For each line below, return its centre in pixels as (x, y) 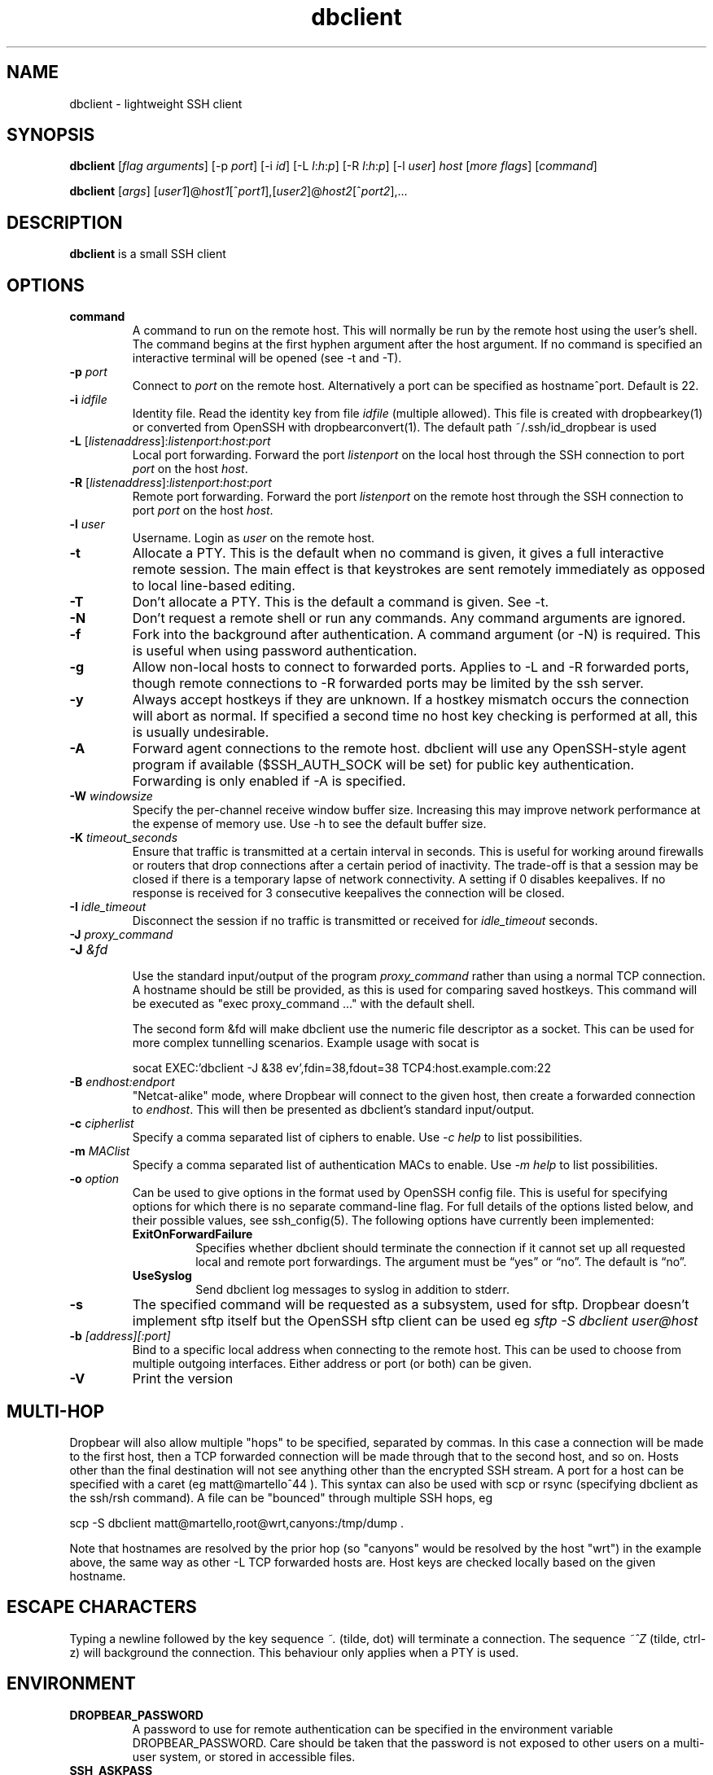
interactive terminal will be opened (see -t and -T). (267, 358)
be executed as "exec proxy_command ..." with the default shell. (304, 1004)
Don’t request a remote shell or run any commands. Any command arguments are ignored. (409, 618)
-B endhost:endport (122, 1082)
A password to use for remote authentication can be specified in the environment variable (373, 1729)
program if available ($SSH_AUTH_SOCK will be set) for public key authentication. (383, 765)
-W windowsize (111, 796)
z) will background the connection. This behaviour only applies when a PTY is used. (294, 1652)
